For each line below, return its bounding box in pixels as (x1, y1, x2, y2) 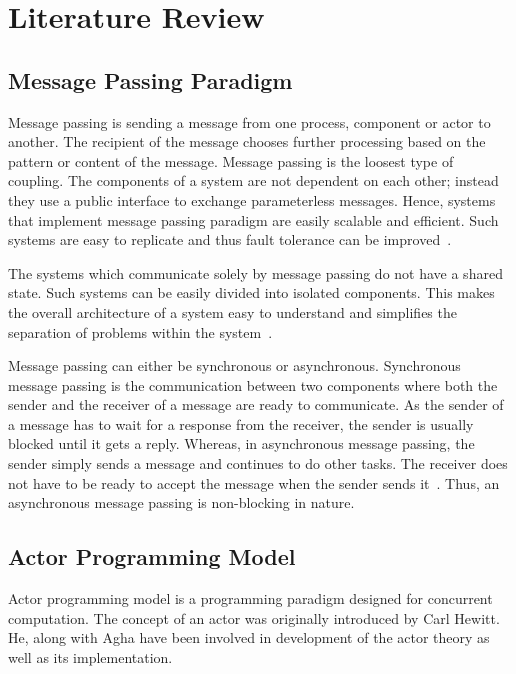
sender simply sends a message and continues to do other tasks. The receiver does (8, 453, 508, 474)
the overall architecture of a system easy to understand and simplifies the (8, 301, 457, 322)
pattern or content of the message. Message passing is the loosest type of (8, 150, 454, 171)
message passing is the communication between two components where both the (8, 374, 498, 395)
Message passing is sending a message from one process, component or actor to (8, 111, 491, 132)
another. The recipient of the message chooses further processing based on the (8, 131, 486, 152)
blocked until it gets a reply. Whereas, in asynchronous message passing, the (8, 433, 475, 454)
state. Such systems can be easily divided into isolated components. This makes (8, 282, 495, 303)
